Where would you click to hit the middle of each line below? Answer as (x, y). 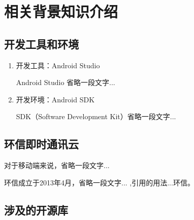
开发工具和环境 (41, 44)
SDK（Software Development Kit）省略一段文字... (96, 116)
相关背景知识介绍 (61, 11)
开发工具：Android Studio (58, 65)
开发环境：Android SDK (55, 99)
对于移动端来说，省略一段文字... (57, 165)
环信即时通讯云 (41, 144)
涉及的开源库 (36, 210)
